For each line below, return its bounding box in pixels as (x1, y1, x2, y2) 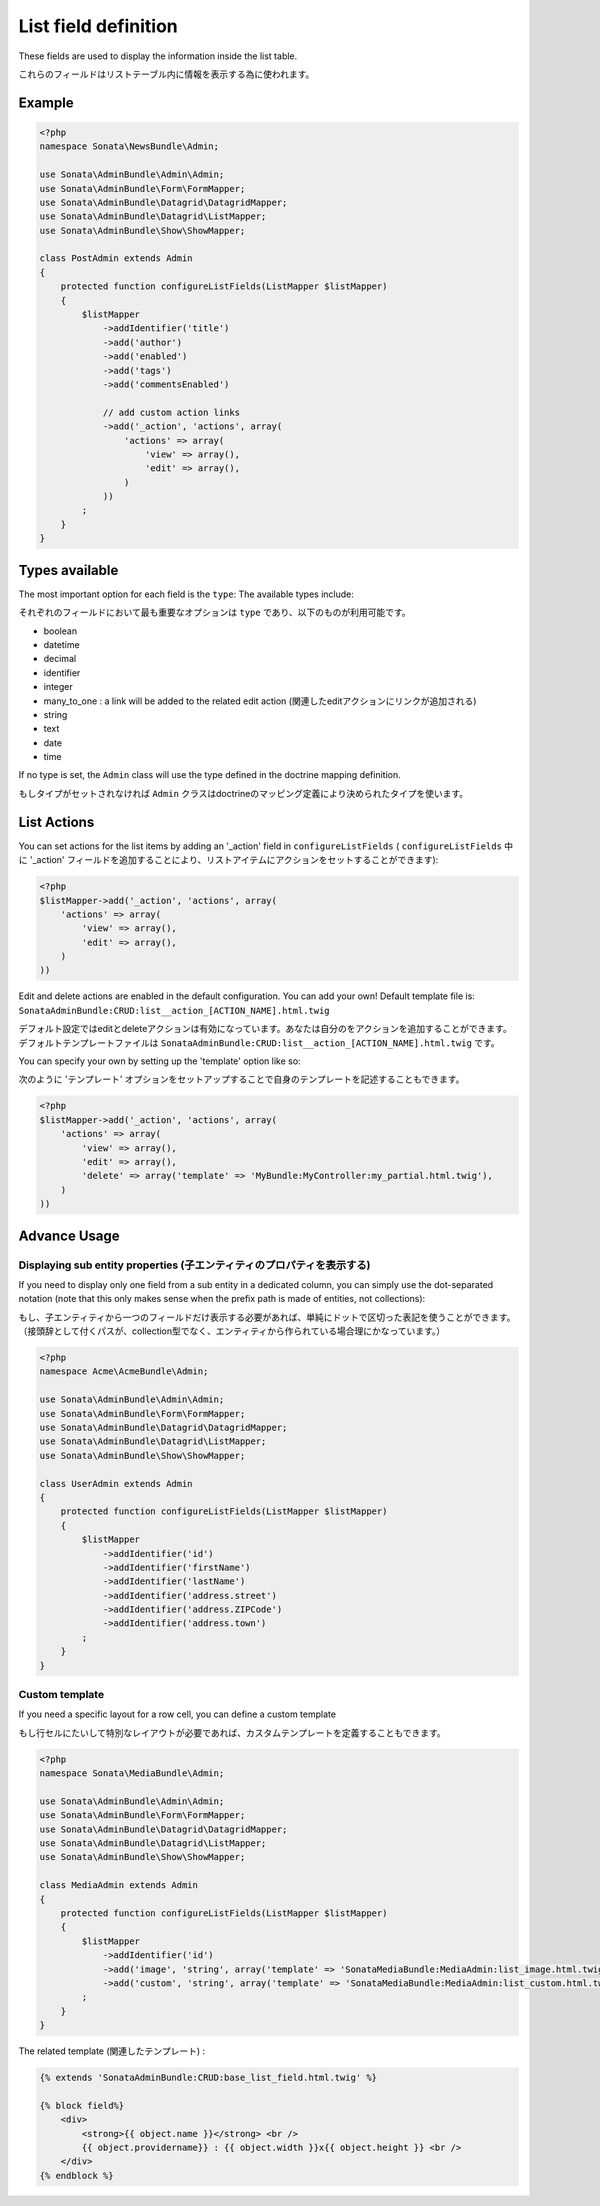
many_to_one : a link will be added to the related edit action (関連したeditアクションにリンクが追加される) (43, 695, 477, 707)
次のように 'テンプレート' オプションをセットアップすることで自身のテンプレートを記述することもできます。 (18, 1073, 465, 1085)
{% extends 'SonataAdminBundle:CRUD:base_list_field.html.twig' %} (39, 2072, 378, 2084)
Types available (18, 561, 119, 579)
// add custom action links (102, 406, 240, 418)
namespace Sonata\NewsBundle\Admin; (39, 141, 220, 152)
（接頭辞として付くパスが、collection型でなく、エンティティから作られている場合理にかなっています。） (18, 1325, 446, 1337)
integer (43, 681, 74, 693)
